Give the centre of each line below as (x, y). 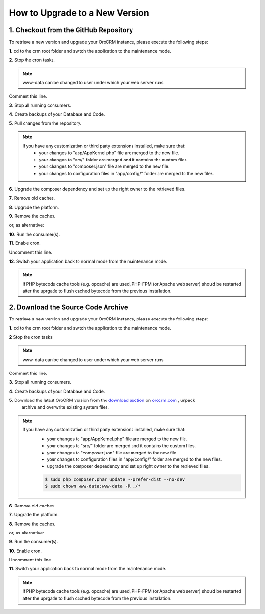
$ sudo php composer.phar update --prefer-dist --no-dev (115, 479)
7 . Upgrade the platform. (34, 515)
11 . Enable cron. (25, 243)
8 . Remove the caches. (32, 524)
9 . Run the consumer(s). (34, 542)
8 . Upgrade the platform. (34, 207)
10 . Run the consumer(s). (35, 234)
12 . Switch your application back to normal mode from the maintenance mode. (88, 261)
